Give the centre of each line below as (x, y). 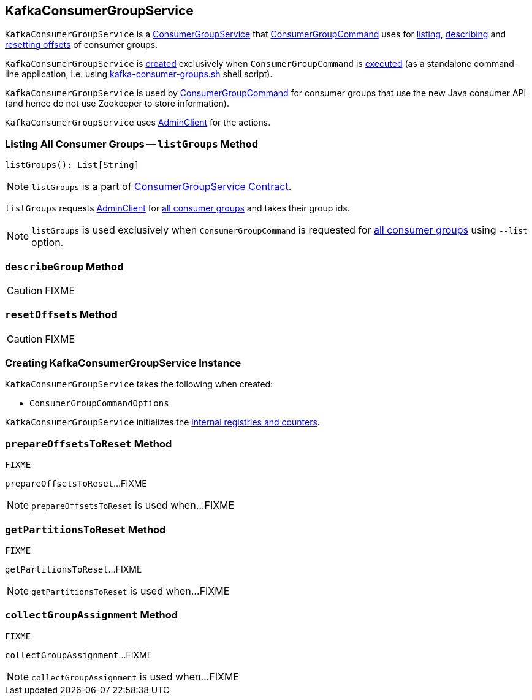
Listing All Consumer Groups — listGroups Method (132, 144)
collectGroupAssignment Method (92, 615)
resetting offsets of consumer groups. (82, 45)
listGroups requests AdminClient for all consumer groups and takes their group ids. (177, 208)
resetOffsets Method (61, 315)
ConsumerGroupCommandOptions (99, 404)
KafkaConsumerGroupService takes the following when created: (139, 384)
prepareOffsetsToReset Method (89, 443)
